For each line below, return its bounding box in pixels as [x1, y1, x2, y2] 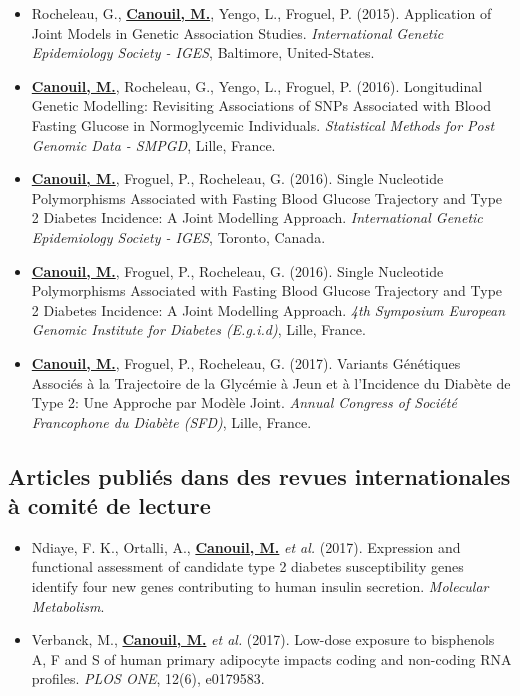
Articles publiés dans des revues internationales [8, 460, 511, 491]
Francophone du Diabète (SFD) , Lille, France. [31, 411, 312, 432]
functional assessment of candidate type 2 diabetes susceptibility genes [31, 556, 464, 577]
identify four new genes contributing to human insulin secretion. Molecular [31, 576, 489, 597]
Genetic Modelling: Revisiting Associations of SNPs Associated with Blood [31, 95, 492, 116]
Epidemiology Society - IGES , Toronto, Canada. [31, 226, 326, 247]
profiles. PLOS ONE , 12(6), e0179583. [31, 668, 265, 689]
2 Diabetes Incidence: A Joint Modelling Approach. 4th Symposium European [31, 299, 506, 320]
